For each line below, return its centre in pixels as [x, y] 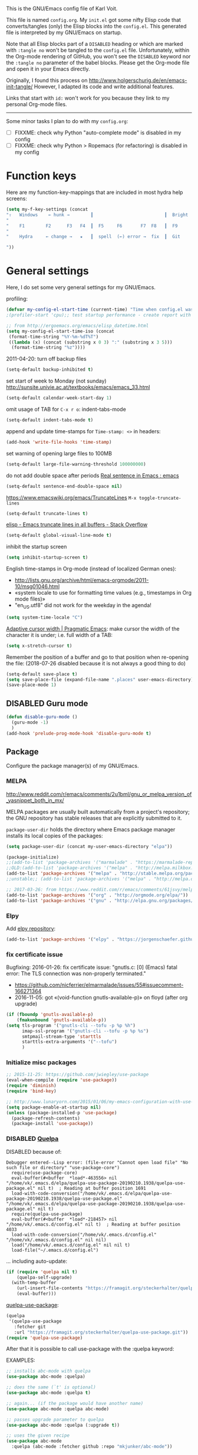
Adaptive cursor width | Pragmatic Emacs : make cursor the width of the [93, 628]
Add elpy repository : [31, 928]
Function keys [41, 176]
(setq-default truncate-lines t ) [47, 513]
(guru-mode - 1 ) [30, 722]
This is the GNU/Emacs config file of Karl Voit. [62, 9]
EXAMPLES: [21, 1360]
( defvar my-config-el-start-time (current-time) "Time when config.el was [100, 310]
